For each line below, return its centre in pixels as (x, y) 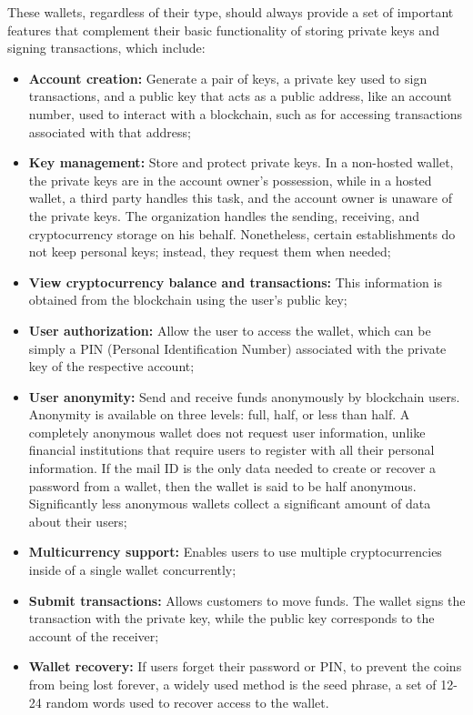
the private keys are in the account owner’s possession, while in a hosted (230, 180)
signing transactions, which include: (106, 48)
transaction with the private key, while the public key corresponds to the (231, 618)
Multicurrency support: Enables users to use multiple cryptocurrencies (235, 552)
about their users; (78, 521)
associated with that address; (110, 131)
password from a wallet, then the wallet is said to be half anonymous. (222, 485)
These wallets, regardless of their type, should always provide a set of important (231, 12)
